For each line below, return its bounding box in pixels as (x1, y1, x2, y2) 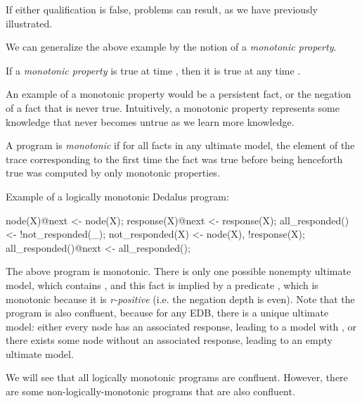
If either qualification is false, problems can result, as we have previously (6, 2, 318, 16)
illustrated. (6, 15, 53, 30)
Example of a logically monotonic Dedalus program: (6, 188, 229, 203)
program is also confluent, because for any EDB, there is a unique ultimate (6, 305, 329, 320)
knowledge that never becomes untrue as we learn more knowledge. (6, 114, 295, 129)
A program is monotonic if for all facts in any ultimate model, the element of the (6, 138, 355, 153)
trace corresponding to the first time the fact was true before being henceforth (6, 151, 343, 166)
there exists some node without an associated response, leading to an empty (6, 333, 332, 347)
